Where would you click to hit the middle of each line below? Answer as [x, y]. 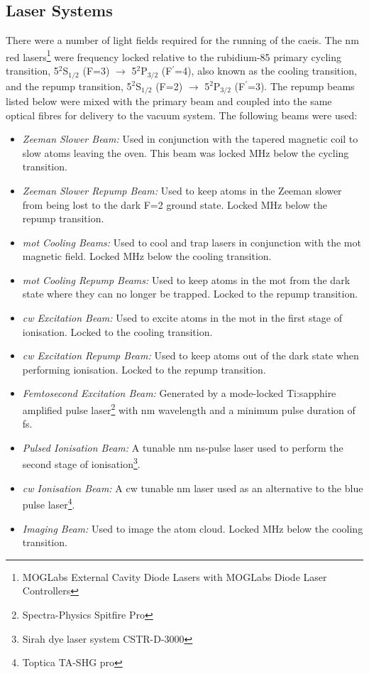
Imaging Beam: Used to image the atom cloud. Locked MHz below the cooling [193, 528]
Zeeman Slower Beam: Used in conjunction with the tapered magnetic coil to [190, 139]
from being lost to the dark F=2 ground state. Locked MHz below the [175, 204]
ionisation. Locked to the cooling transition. [117, 331]
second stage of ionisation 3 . [81, 463]
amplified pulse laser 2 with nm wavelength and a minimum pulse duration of [189, 409]
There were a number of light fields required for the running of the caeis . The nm [182, 40]
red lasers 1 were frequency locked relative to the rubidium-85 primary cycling [174, 55]
